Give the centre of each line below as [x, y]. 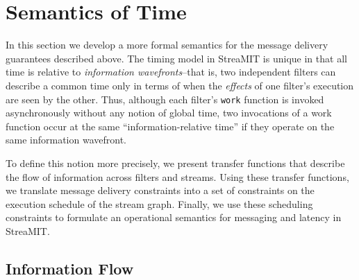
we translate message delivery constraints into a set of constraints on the [160, 190]
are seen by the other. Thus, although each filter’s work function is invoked [165, 99]
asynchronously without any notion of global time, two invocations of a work [169, 113]
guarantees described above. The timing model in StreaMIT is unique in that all [176, 58]
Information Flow [70, 268]
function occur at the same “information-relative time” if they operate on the [170, 126]
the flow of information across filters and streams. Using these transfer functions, [177, 176]
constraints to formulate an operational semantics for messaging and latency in [174, 217]
